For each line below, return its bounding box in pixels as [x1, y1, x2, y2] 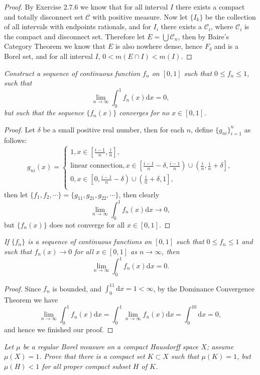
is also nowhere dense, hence [115, 41, 203, 51]
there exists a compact [175, 2, 245, 12]
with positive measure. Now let [92, 11, 188, 22]
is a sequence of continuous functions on [28, 236, 152, 247]
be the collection [205, 11, 256, 22]
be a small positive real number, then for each [43, 124, 184, 134]
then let [4, 189, 28, 199]
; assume [206, 341, 234, 351]
